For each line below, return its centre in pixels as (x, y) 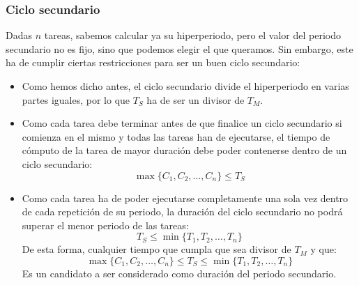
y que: (323, 249)
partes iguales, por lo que (76, 99)
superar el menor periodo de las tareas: (105, 225)
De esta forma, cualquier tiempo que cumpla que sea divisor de (156, 249)
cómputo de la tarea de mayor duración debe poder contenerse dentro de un (184, 150)
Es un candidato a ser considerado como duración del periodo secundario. (179, 273)
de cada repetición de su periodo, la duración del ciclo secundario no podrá (182, 211)
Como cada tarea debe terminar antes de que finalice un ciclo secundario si (182, 123)
